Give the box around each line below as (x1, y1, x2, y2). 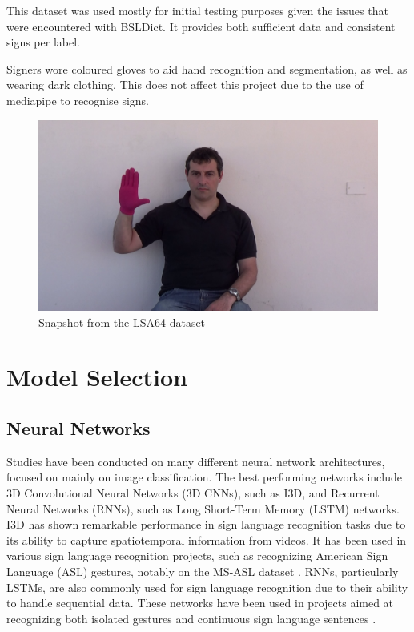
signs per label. (6, 34, 80, 50)
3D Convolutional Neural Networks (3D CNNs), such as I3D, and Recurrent (6, 485, 380, 501)
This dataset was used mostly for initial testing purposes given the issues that (6, 2, 388, 18)
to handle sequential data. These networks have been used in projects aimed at (6, 594, 394, 611)
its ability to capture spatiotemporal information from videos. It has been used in (6, 531, 407, 548)
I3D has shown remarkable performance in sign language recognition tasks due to (6, 516, 406, 533)
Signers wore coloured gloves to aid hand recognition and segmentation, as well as (6, 60, 408, 77)
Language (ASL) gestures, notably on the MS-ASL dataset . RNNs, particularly (6, 562, 399, 579)
